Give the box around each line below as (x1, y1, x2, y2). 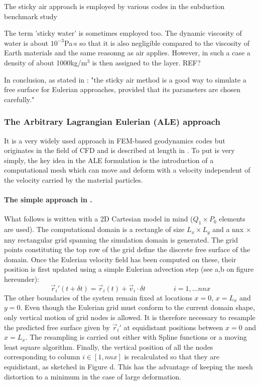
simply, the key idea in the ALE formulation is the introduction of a (4, 155, 214, 165)
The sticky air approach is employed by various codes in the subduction (4, 1, 225, 11)
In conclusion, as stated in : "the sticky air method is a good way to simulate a (4, 74, 246, 85)
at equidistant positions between (123, 322, 223, 332)
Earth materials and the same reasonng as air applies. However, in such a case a (4, 47, 250, 58)
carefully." (4, 94, 35, 104)
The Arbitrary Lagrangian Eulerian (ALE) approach (4, 115, 220, 128)
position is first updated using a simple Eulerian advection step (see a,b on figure (4, 264, 254, 274)
